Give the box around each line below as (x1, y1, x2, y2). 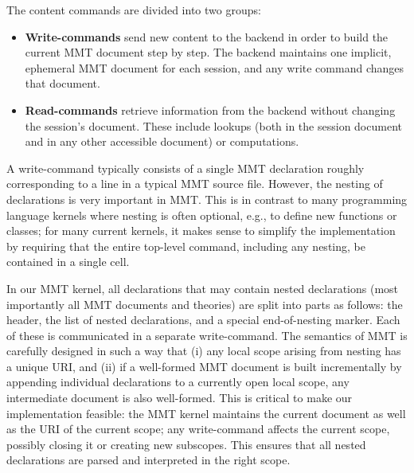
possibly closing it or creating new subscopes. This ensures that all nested (6, 436, 366, 452)
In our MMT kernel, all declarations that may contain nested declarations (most (6, 279, 399, 296)
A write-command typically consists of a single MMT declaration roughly (6, 159, 365, 176)
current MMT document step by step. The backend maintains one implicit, (25, 44, 392, 61)
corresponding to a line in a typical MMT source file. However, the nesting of (6, 175, 383, 192)
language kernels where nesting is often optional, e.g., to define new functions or (6, 206, 397, 223)
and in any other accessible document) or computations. (25, 133, 299, 150)
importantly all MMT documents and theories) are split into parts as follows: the (6, 295, 403, 312)
